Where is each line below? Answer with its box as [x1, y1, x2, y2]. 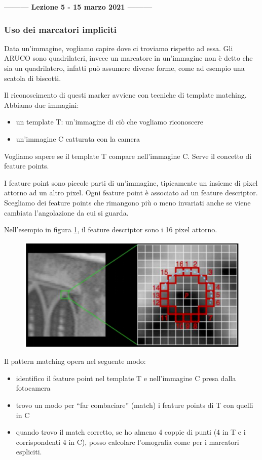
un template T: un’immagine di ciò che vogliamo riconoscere [16, 116, 203, 127]
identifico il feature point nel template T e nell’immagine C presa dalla [16, 372, 236, 383]
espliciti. [16, 446, 42, 457]
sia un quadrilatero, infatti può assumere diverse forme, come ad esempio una [4, 63, 245, 73]
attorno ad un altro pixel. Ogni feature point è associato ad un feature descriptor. [4, 187, 258, 198]
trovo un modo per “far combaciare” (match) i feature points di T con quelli [16, 399, 253, 410]
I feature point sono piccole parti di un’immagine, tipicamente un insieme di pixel [4, 177, 258, 188]
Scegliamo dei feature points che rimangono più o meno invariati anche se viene [4, 197, 251, 207]
